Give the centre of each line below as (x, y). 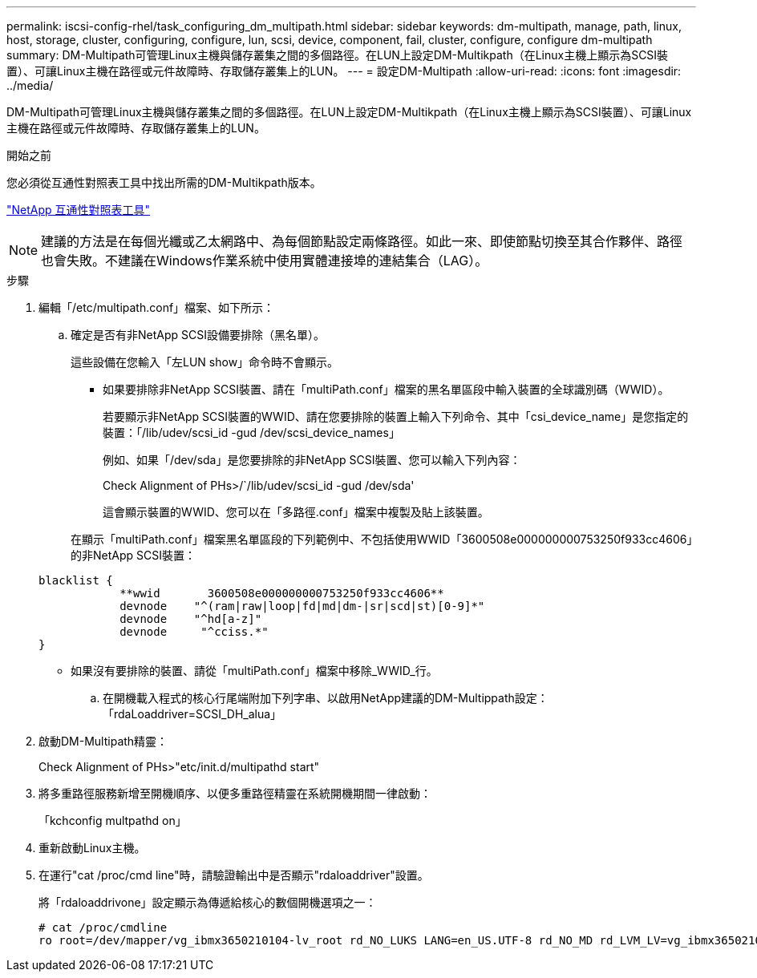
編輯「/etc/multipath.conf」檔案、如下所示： (157, 307)
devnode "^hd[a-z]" (191, 619)
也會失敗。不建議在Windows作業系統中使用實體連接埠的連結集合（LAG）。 (265, 261)
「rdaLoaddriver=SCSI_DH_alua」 (192, 714)
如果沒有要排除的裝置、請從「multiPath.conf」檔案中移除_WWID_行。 (254, 671)
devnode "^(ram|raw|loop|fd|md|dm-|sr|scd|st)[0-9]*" (302, 606)
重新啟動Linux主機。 (92, 848)
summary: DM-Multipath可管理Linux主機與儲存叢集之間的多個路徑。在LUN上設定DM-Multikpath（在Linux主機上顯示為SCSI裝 (338, 55)
